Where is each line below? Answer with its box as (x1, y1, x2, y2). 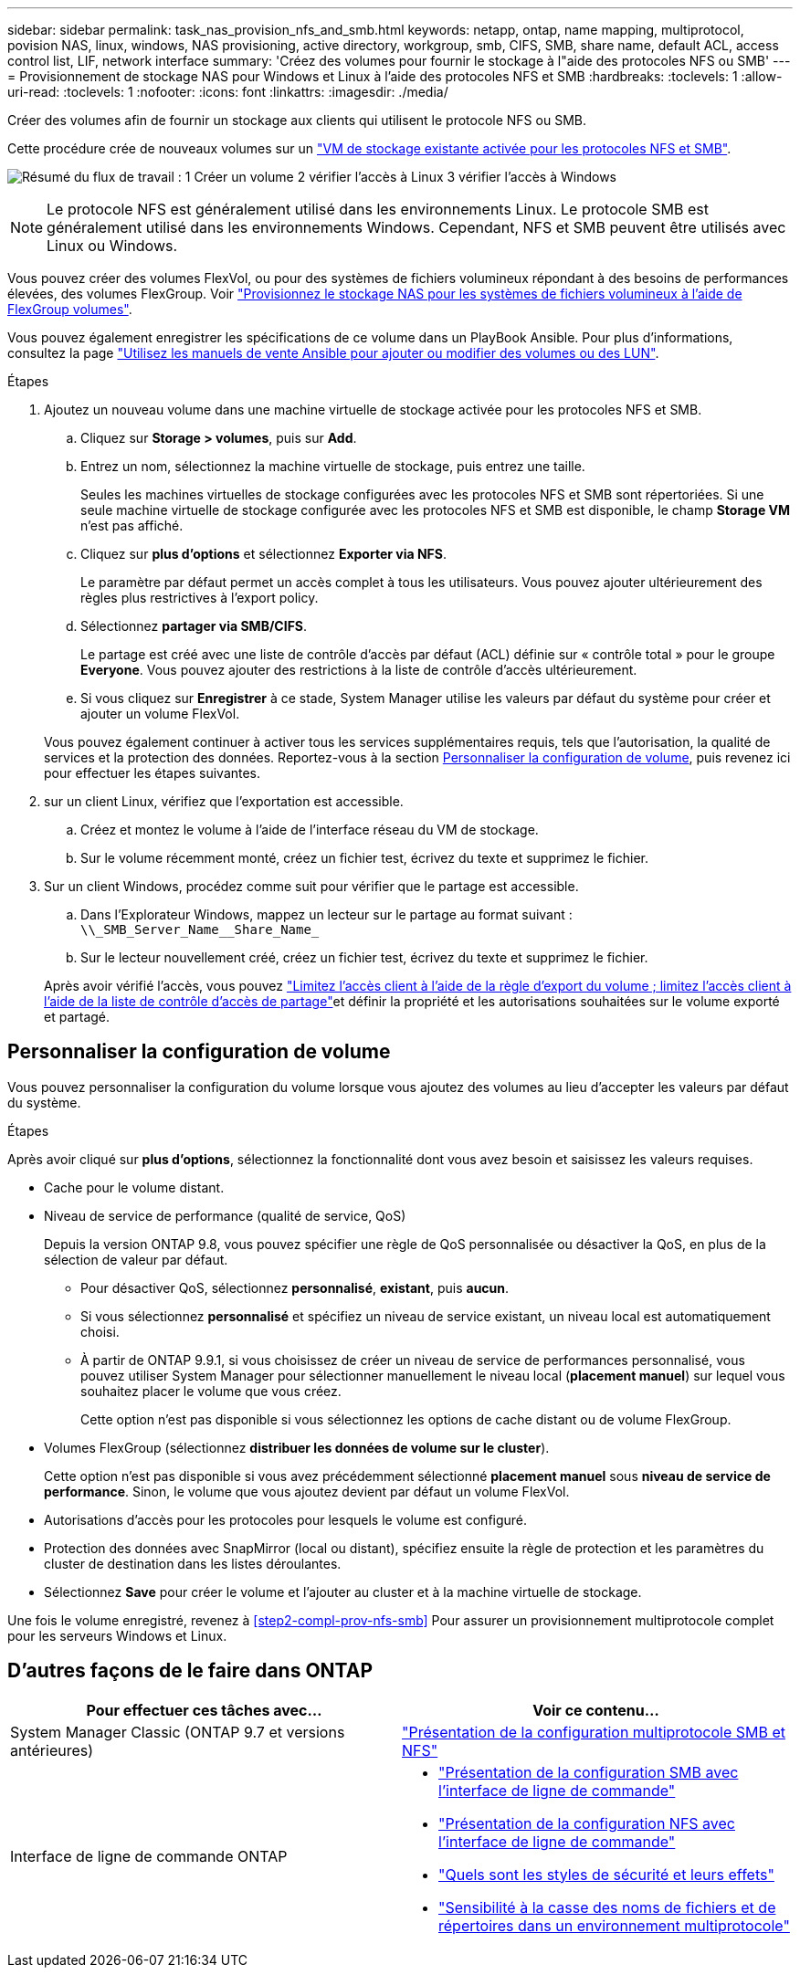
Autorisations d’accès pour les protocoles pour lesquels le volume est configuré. (44, 1511, 528, 1528)
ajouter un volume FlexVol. (80, 706, 240, 721)
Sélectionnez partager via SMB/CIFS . (80, 618, 308, 634)
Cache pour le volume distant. (44, 1179, 225, 1195)
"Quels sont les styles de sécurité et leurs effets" (438, 1865, 774, 1884)
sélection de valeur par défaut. (44, 1251, 228, 1267)
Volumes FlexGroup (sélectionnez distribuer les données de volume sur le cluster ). (44, 1439, 550, 1455)
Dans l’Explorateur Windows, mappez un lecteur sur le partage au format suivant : (80, 907, 573, 922)
